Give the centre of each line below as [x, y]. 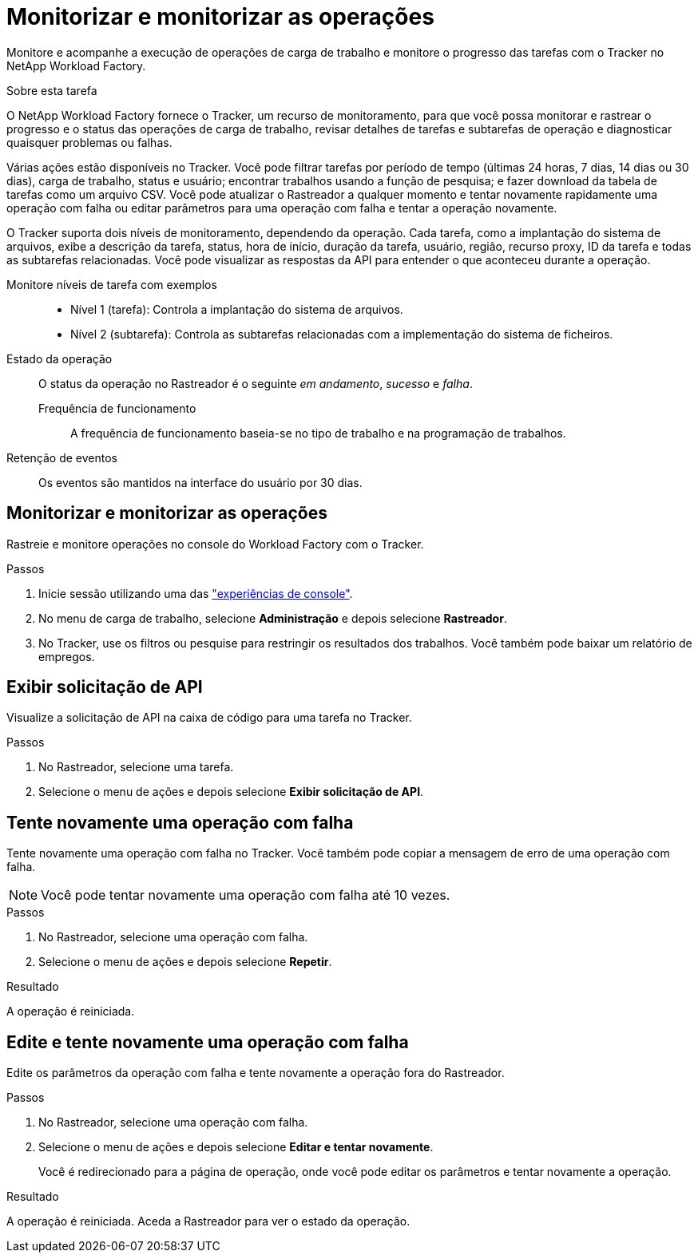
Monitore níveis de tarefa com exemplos [112, 284]
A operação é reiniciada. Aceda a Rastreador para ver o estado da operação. [208, 1221]
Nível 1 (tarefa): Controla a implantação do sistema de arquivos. [237, 309]
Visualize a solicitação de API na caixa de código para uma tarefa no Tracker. [209, 718]
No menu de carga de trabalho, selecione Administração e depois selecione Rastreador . [273, 618]
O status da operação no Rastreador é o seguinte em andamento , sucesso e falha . [256, 383]
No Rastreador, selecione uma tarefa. [136, 767]
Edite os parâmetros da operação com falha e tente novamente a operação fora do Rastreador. [256, 1073]
